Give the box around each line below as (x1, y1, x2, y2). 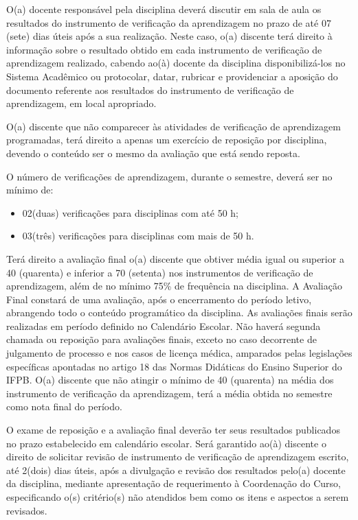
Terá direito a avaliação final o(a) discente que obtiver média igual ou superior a (6, 251, 344, 265)
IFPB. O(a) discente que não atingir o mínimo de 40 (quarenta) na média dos (6, 373, 334, 387)
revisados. (6, 503, 47, 517)
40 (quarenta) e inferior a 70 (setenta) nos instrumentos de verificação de (6, 265, 313, 279)
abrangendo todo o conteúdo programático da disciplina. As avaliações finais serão (6, 305, 353, 320)
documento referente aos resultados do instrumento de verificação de (6, 82, 294, 97)
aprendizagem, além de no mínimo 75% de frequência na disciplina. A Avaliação (6, 279, 342, 293)
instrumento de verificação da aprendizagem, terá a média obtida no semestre (6, 386, 333, 400)
